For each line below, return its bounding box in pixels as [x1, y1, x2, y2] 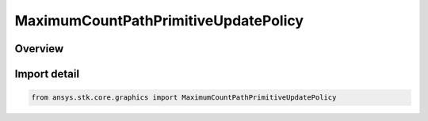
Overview [14, 42, 64, 55]
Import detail [14, 67, 79, 81]
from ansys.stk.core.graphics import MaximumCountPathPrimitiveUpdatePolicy [31, 93, 337, 102]
